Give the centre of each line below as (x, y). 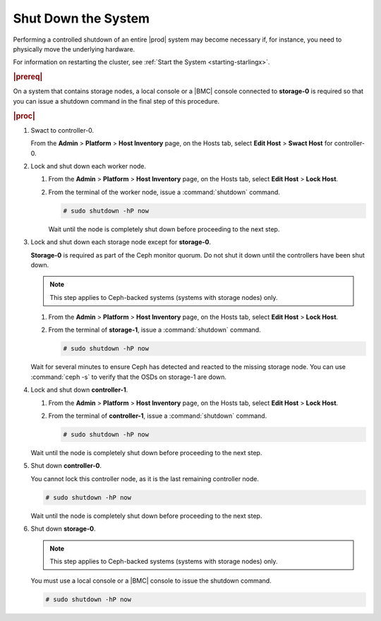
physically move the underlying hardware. (74, 49)
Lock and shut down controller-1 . (79, 390)
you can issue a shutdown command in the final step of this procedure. (116, 101)
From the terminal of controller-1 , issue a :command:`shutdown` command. (158, 416)
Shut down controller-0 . (66, 466)
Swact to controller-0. (62, 130)
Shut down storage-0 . (63, 529)
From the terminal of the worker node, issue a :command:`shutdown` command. (164, 192)
